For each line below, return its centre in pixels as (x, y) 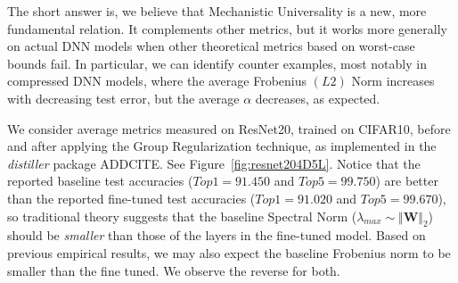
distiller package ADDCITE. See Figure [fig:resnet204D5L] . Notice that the (214, 163)
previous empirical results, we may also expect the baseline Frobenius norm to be (229, 252)
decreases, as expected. (318, 98)
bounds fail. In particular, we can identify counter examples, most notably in (217, 63)
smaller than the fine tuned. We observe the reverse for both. (174, 270)
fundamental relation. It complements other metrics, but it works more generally (227, 28)
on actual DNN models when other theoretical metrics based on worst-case (211, 46)
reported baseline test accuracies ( (100, 181)
